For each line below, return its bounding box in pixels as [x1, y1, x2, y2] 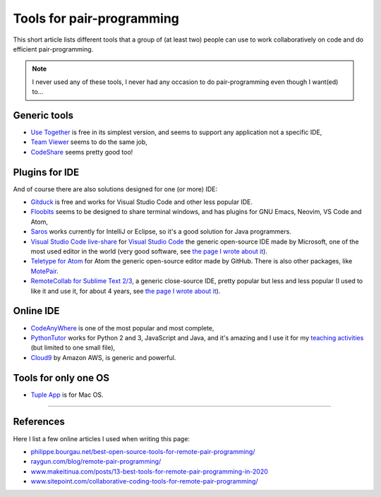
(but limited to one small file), [30, 343, 116, 352]
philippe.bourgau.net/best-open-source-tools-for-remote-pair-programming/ [30, 447, 255, 455]
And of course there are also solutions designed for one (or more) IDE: [13, 184, 218, 193]
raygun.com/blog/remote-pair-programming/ [30, 457, 162, 466]
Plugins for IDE [13, 166, 80, 178]
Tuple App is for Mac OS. [30, 390, 104, 399]
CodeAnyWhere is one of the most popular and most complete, [30, 323, 214, 332]
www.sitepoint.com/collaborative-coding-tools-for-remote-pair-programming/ [30, 477, 258, 486]
